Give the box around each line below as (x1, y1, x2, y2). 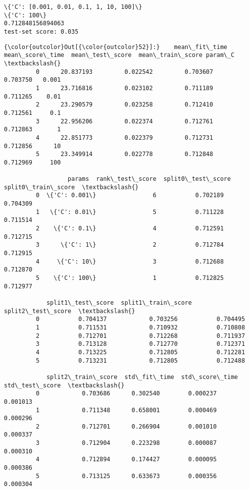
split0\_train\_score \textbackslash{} (4, 183, 139, 191)
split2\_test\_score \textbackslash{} (4, 307, 135, 315)
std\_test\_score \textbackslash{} (4, 381, 125, 389)
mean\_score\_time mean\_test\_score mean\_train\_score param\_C (4, 52, 235, 59)
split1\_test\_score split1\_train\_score (46, 299, 192, 306)
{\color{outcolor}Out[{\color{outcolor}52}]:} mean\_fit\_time (4, 43, 228, 51)
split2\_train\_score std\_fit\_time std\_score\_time (46, 373, 238, 381)
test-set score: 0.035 (4, 28, 79, 35)
